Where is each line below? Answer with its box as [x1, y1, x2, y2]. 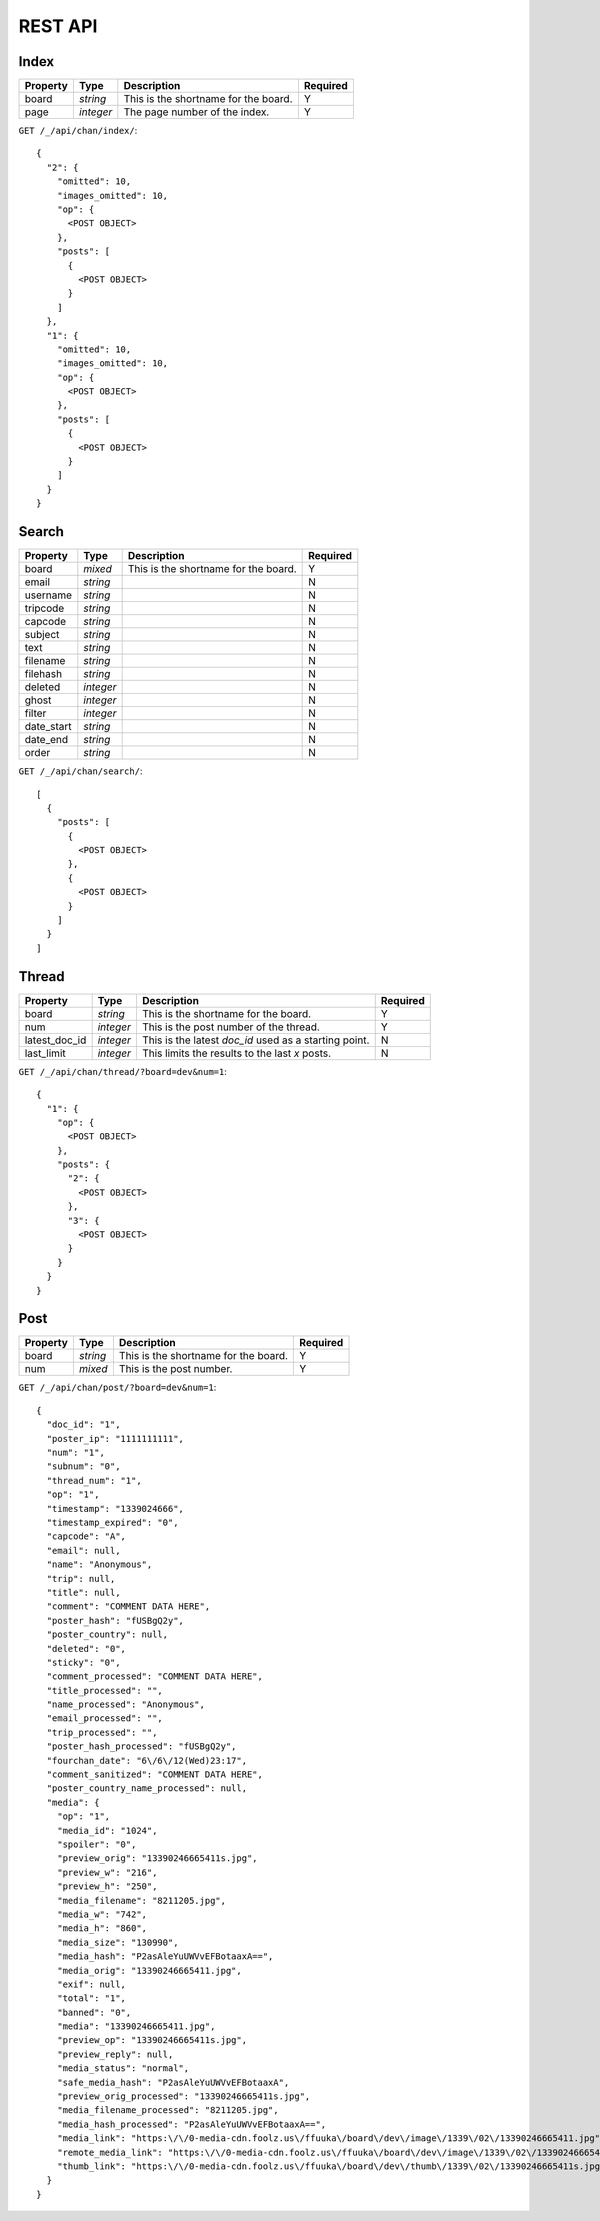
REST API [18, 15, 98, 37]
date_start [24, 720, 72, 734]
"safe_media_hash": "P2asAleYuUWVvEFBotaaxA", [56, 2076, 290, 2088]
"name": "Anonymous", [46, 1559, 153, 1570]
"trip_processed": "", [46, 1726, 158, 1738]
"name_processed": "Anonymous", [46, 1699, 205, 1710]
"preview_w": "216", [56, 1866, 158, 1878]
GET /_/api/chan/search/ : [18, 765, 143, 777]
